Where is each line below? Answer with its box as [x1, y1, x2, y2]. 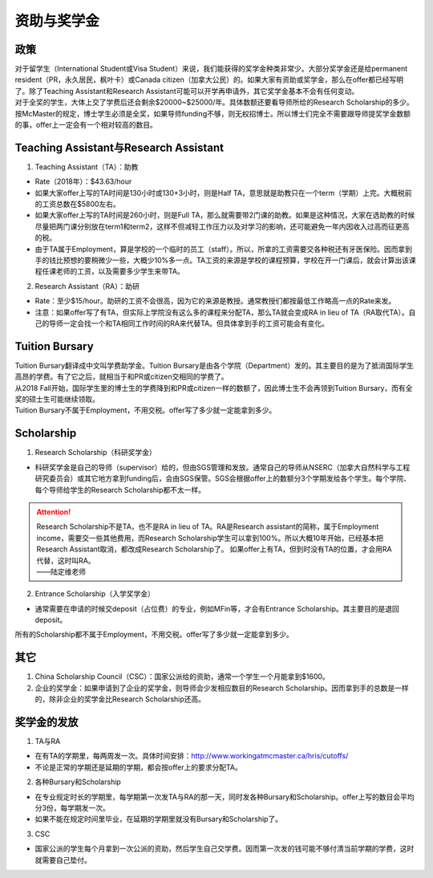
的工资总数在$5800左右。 [34, 199, 120, 209]
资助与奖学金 [14, 12, 100, 30]
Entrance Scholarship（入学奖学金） [34, 589, 156, 599]
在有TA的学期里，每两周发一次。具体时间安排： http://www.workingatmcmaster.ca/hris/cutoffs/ [34, 751, 349, 761]
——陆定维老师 [36, 567, 86, 576]
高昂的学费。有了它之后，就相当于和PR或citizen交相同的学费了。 [14, 372, 229, 381]
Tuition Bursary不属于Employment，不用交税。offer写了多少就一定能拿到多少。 [14, 405, 277, 415]
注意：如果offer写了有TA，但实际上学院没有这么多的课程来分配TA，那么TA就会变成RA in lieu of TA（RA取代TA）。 [34, 307, 409, 317]
